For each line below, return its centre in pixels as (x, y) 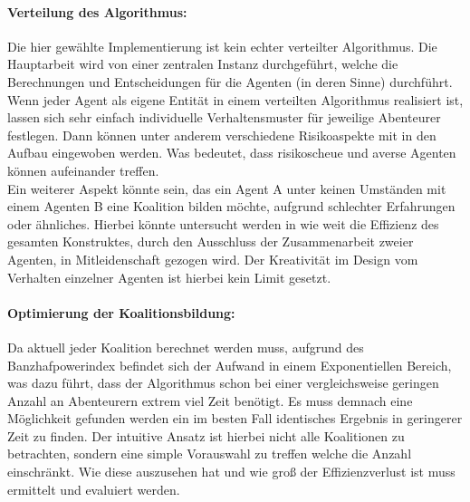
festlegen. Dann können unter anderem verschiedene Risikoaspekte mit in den (222, 135)
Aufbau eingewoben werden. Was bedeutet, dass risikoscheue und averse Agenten (232, 153)
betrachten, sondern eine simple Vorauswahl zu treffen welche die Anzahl (210, 454)
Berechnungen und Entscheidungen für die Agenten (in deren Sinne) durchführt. (230, 81)
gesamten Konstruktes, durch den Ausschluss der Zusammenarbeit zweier (211, 241)
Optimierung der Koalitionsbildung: (121, 312)
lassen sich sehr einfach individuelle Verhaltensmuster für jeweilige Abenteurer (224, 117)
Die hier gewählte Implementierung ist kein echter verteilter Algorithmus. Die (222, 46)
